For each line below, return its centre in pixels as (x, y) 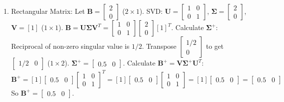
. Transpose (159, 46)
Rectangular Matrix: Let (48, 11)
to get (215, 46)
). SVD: (151, 11)
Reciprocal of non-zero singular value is (70, 46)
